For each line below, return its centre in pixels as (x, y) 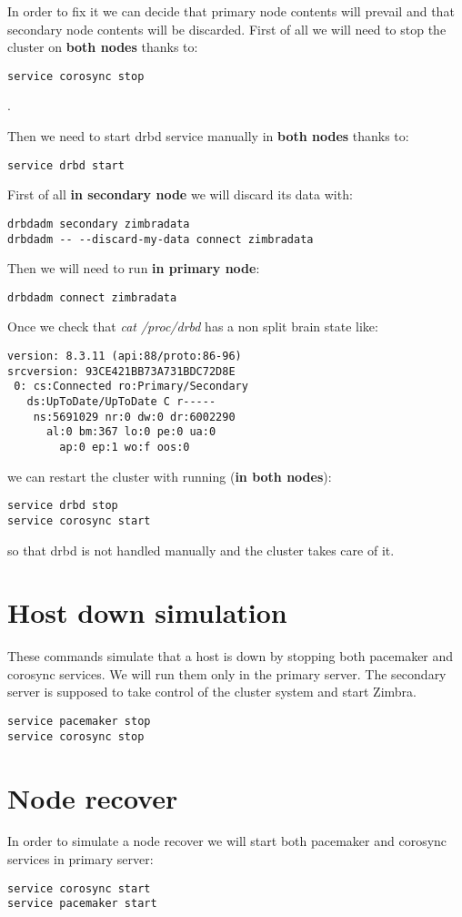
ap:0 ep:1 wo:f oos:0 (125, 447)
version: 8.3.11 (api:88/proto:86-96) (125, 357)
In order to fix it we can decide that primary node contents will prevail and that (231, 11)
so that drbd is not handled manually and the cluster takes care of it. (201, 550)
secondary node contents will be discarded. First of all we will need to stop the (227, 29)
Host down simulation (147, 612)
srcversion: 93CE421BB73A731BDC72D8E (121, 371)
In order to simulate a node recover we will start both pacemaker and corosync (227, 841)
